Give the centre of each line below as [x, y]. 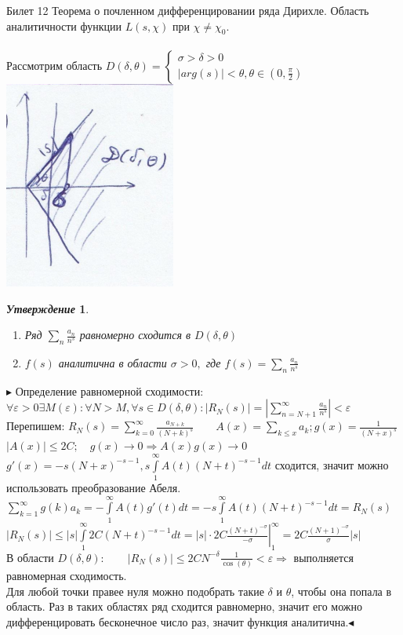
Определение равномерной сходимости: [109, 390]
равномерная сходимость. [67, 576]
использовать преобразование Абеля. [94, 487]
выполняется [323, 557]
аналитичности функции [64, 26]
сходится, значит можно [332, 464]
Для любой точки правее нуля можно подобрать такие [135, 591]
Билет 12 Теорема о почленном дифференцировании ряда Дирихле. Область [188, 10]
